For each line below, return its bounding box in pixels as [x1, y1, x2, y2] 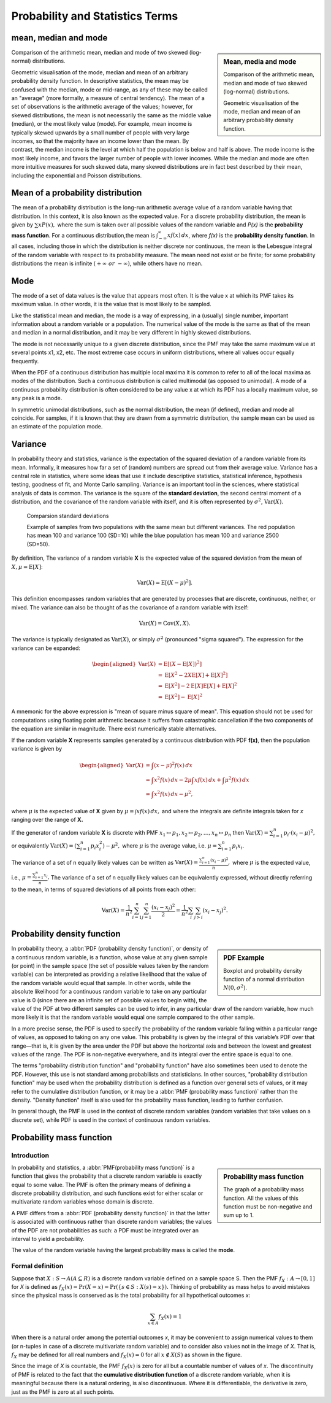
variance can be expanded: [11, 644, 81, 652]
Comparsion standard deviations [26, 512, 109, 519]
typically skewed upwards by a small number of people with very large [11, 129, 190, 136]
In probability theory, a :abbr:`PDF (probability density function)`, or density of [11, 945, 208, 953]
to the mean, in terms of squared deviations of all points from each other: [11, 886, 196, 893]
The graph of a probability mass [223, 1186, 305, 1193]
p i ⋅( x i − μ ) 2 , [283, 829, 315, 838]
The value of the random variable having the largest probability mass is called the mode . [11, 1246, 235, 1254]
